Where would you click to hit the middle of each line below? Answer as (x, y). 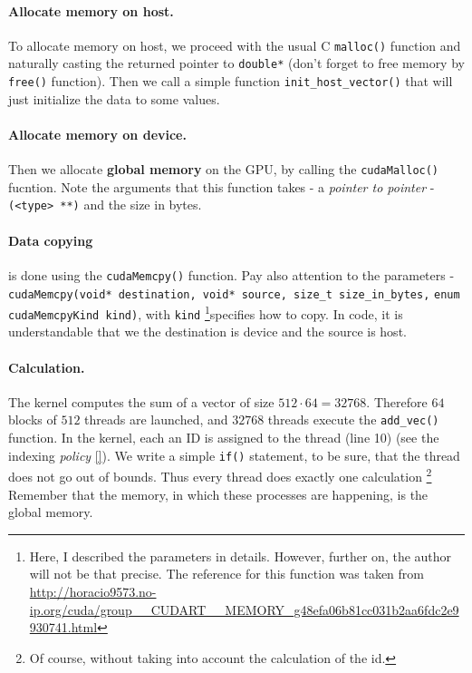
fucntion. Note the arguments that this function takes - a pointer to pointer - (222, 186)
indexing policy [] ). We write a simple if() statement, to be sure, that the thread (234, 455)
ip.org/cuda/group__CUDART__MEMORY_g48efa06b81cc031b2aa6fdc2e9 (244, 609)
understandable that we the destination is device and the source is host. (207, 332)
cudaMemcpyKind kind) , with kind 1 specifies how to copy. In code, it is (206, 312)
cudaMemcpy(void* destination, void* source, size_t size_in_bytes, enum (234, 294)
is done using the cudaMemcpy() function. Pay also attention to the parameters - (231, 274)
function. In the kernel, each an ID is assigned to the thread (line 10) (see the (224, 438)
